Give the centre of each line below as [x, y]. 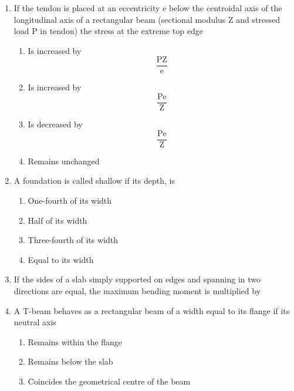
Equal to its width [61, 259]
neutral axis [35, 322]
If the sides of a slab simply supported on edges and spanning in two [137, 279]
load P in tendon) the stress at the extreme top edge [108, 31]
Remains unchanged [64, 161]
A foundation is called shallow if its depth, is [94, 181]
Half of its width [58, 220]
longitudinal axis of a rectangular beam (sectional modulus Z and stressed [147, 19]
